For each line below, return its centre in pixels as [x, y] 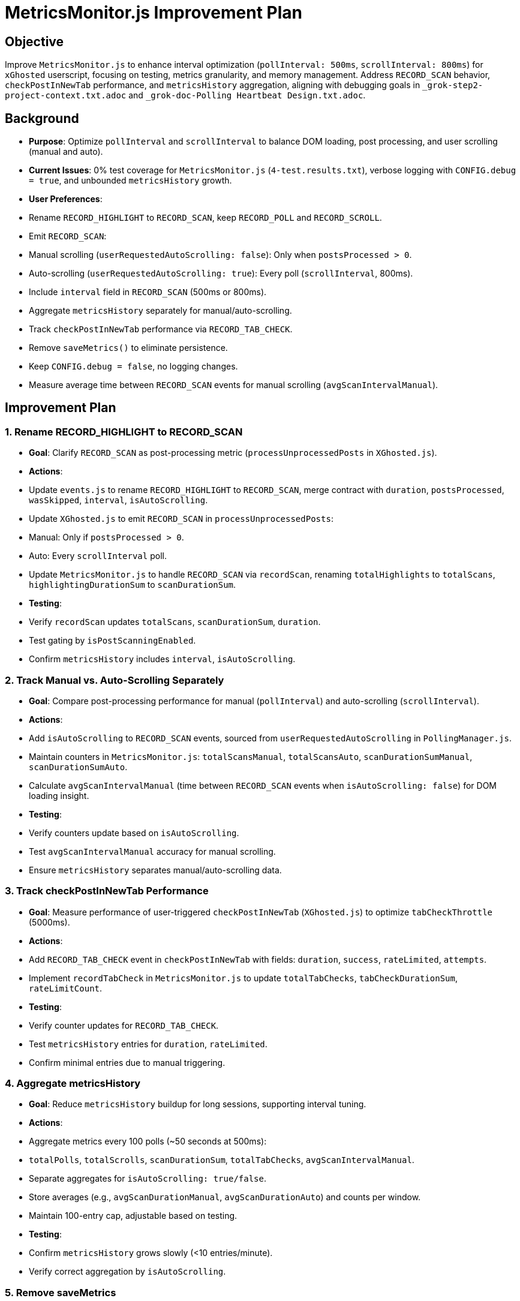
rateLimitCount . [66, 988]
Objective [34, 41]
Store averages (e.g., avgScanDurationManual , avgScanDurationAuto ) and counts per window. [225, 1197]
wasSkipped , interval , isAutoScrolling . [118, 500]
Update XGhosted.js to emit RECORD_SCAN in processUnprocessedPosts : [181, 519]
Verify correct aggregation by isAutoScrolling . [127, 1272]
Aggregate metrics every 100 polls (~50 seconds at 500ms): [148, 1141]
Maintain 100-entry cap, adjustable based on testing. [133, 1216]
